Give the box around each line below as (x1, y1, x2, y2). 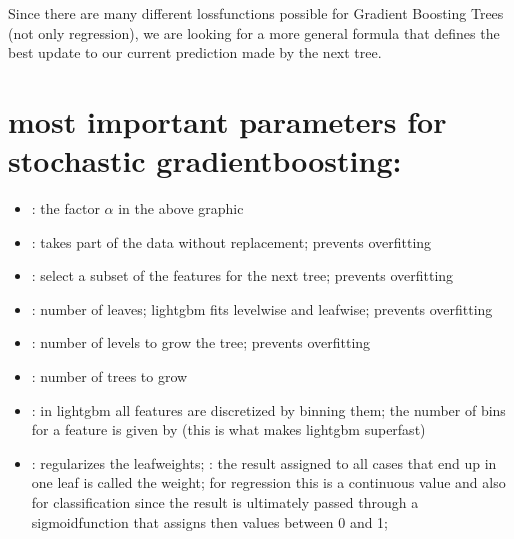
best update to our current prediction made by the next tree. (8, 42, 382, 63)
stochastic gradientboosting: (8, 140, 402, 181)
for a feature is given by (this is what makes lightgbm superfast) (31, 419, 426, 440)
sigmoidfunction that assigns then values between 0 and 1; (31, 511, 389, 532)
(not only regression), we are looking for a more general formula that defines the (8, 22, 500, 43)
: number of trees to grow (31, 366, 188, 387)
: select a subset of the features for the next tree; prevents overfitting (31, 265, 454, 286)
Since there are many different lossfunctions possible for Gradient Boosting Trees (8, 3, 504, 23)
